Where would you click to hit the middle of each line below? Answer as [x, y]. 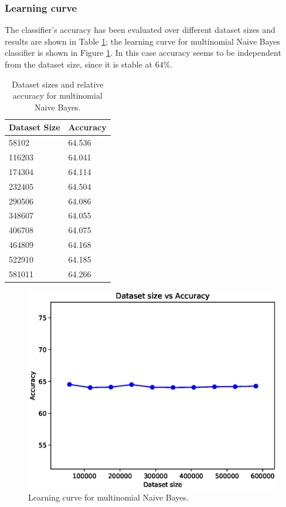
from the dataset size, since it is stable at [79, 64]
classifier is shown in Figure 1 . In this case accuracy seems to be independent [143, 53]
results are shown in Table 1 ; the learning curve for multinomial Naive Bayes [143, 41]
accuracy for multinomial [57, 95]
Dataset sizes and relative [58, 84]
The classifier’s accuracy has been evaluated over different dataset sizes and [140, 30]
